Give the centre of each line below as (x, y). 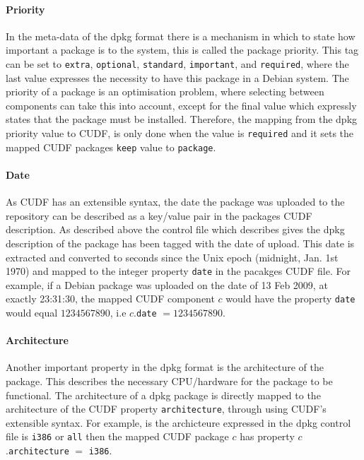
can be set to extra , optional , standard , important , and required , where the (177, 63)
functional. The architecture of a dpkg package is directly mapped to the (163, 395)
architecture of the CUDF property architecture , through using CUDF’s (166, 409)
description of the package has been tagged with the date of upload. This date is (180, 243)
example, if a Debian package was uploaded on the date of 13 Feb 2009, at (167, 284)
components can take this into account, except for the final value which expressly (181, 105)
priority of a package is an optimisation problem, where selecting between (165, 92)
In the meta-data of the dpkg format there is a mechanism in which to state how (181, 36)
